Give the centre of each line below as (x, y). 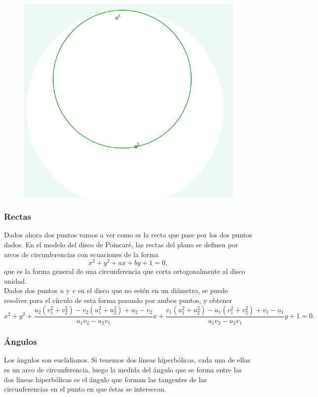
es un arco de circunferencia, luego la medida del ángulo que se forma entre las (123, 369)
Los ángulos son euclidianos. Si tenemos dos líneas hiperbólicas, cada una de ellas (127, 360)
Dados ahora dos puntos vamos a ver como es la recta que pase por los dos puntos (128, 235)
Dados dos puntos (31, 290)
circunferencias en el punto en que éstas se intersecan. (85, 389)
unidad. (15, 281)
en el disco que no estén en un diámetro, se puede (153, 290)
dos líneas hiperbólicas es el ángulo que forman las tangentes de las (105, 379)
